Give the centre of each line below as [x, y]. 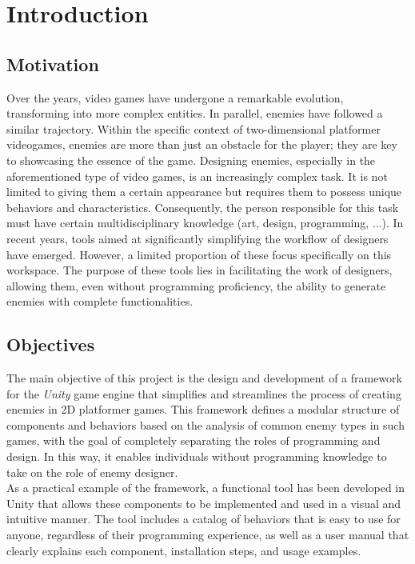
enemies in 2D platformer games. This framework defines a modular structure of [203, 409]
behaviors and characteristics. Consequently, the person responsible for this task [203, 207]
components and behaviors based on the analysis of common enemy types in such [206, 424]
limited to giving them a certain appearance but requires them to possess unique [204, 192]
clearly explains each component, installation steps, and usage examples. [184, 550]
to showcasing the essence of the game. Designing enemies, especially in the [191, 160]
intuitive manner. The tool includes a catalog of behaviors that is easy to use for [204, 519]
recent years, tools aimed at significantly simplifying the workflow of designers [198, 238]
